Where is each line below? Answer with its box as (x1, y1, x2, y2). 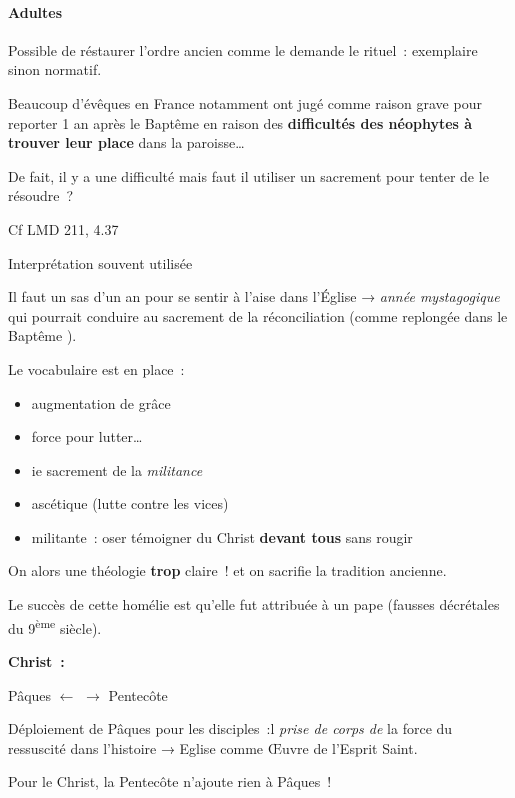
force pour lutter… (31, 426, 143, 447)
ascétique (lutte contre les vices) (31, 493, 229, 514)
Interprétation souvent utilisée (8, 252, 193, 273)
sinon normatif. (8, 59, 102, 80)
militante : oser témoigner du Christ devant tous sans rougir (31, 526, 413, 547)
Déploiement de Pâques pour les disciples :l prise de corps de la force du (8, 718, 453, 739)
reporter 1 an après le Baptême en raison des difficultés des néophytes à (8, 112, 473, 133)
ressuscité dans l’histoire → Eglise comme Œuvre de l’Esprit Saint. (8, 737, 418, 758)
